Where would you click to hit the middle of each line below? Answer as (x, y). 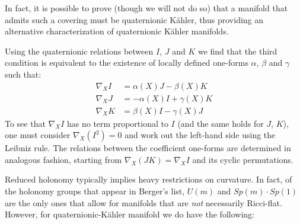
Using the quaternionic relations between (79, 51)
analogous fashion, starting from (63, 159)
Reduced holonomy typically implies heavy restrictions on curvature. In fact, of (149, 179)
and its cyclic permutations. (243, 159)
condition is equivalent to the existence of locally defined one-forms (127, 63)
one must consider (38, 135)
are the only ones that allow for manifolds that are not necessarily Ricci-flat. (143, 202)
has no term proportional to (117, 123)
